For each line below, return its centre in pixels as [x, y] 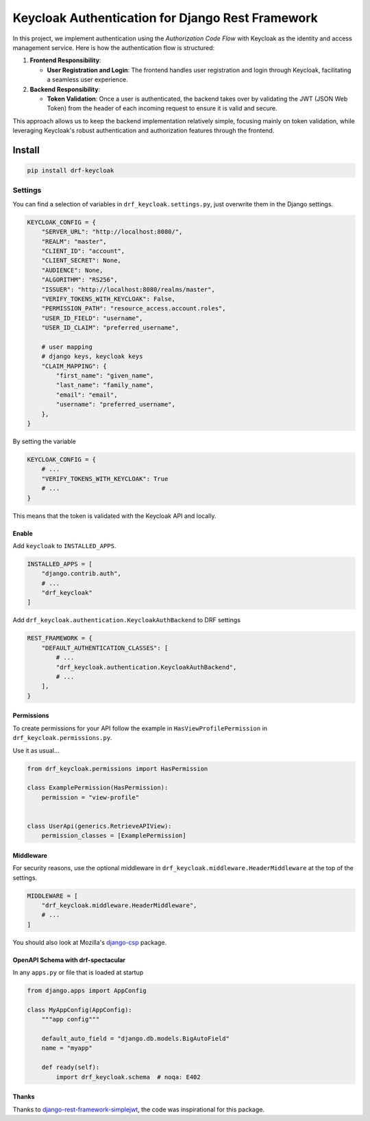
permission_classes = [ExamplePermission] [114, 836]
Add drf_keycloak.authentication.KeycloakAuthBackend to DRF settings [127, 620]
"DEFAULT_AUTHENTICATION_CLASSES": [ [105, 648]
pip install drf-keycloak [71, 171]
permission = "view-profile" [90, 797]
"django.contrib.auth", [81, 574]
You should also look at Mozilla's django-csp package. [90, 942]
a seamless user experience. [87, 79]
